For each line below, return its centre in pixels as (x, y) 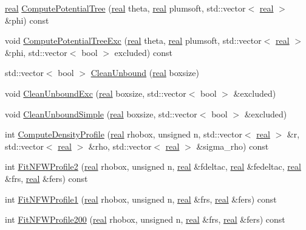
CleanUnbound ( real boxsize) (145, 73)
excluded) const (143, 52)
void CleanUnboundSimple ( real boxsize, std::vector (101, 113)
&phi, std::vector (36, 52)
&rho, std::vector (120, 146)
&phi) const (27, 20)
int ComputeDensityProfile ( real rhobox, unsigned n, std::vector (124, 134)
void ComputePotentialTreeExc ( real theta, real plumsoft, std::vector (133, 40)
